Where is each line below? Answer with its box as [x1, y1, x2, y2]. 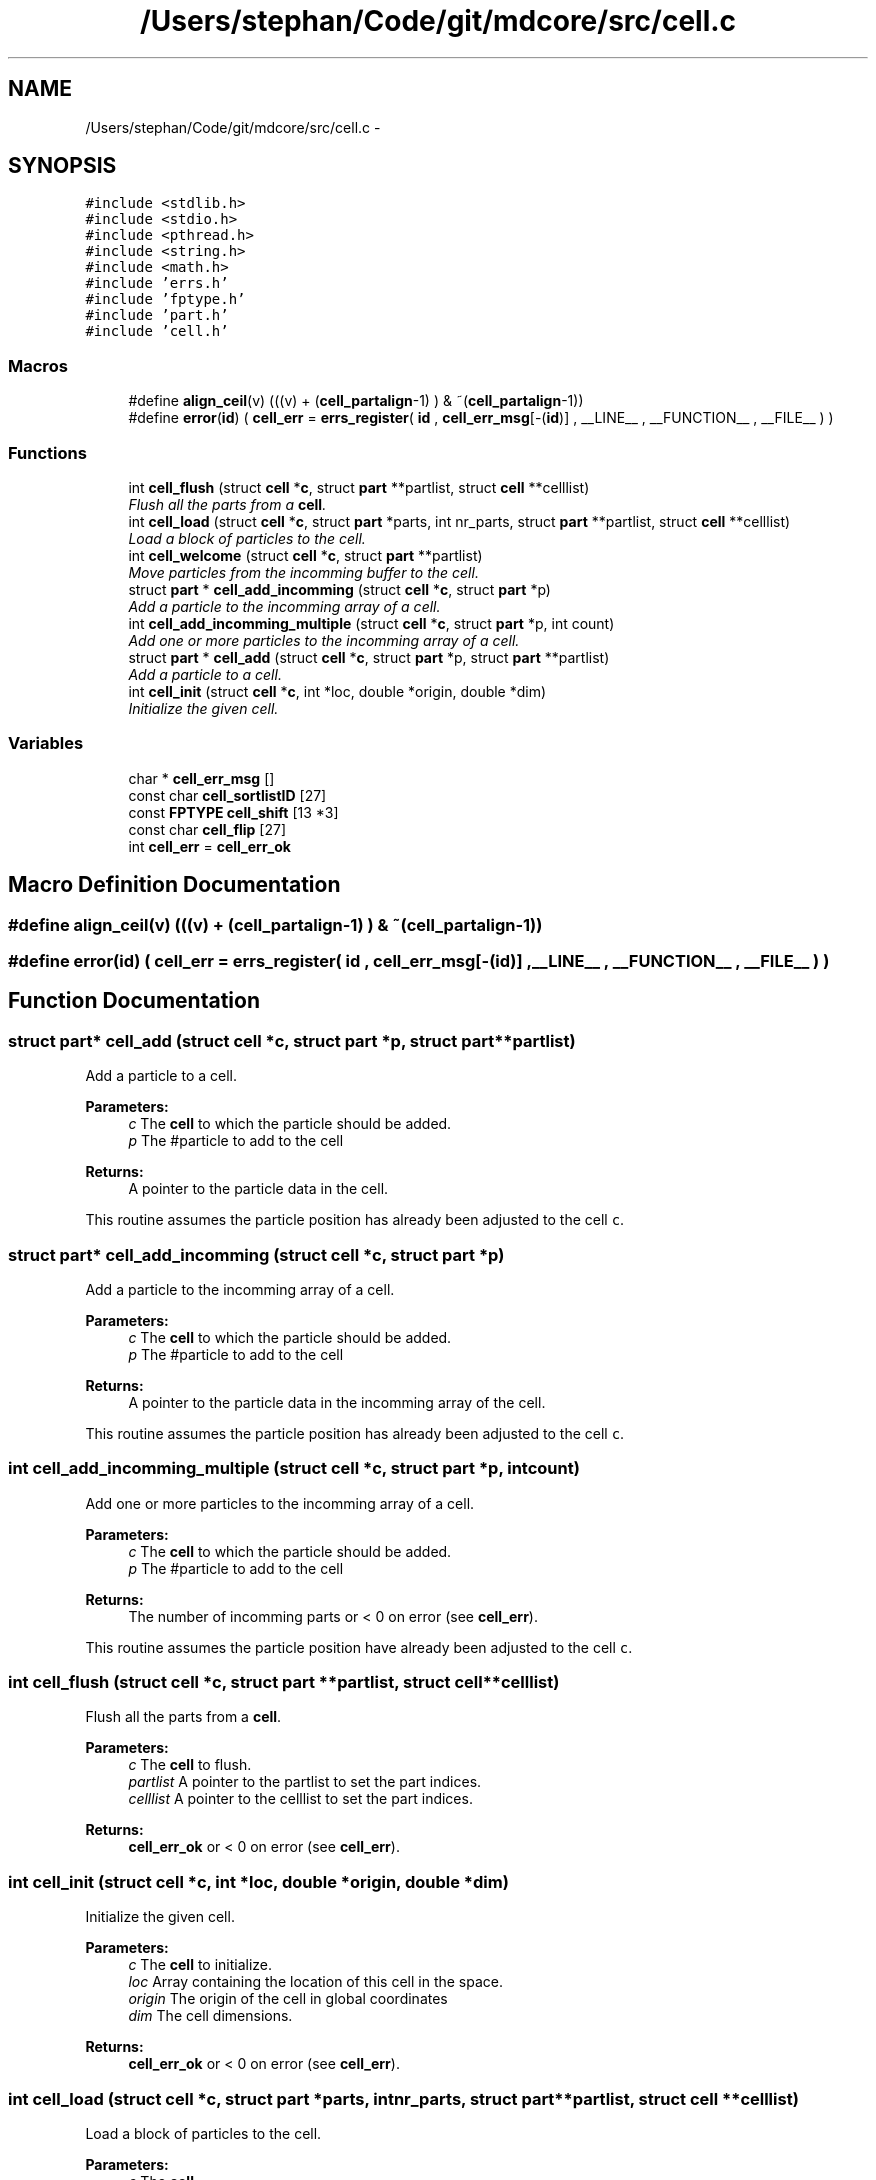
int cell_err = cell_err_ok [128, 837, 291, 855]
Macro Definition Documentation [8, 872, 341, 898]
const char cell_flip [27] [128, 820, 287, 838]
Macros [8, 355, 68, 376]
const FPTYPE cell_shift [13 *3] [128, 803, 339, 821]
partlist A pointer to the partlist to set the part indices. [128, 1773, 482, 1791]
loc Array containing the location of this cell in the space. [128, 1973, 504, 1991]
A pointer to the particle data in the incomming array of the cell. [128, 1393, 546, 1411]
